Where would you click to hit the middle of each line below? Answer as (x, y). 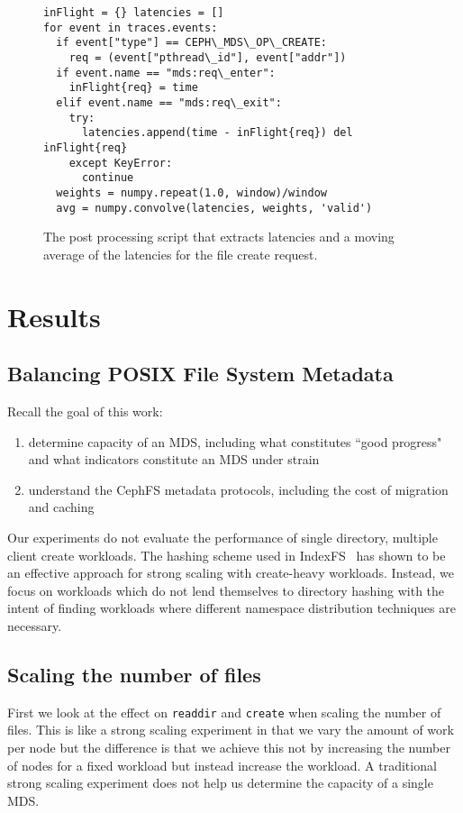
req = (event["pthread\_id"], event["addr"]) (208, 57)
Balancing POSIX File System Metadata (200, 374)
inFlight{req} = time (133, 88)
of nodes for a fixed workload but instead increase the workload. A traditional (222, 765)
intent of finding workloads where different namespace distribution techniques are (231, 608)
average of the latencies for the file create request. (181, 254)
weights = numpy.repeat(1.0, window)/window (191, 192)
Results (54, 316)
